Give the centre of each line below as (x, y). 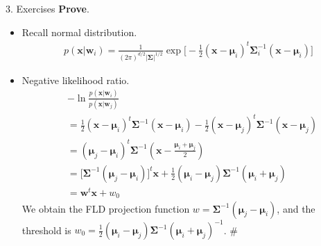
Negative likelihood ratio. (76, 80)
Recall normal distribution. (79, 32)
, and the (296, 208)
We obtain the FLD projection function (106, 208)
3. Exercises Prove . (47, 8)
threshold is (46, 229)
